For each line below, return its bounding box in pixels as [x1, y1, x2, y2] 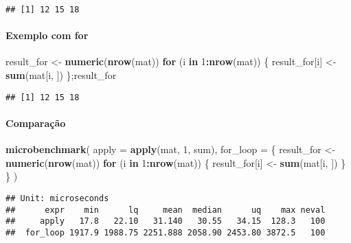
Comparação [5, 115, 66, 130]
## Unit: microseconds [5, 193, 109, 203]
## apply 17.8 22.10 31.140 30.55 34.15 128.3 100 [5, 216, 326, 227]
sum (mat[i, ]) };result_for [5, 68, 117, 82]
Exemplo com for [5, 28, 89, 43]
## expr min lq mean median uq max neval [5, 205, 326, 215]
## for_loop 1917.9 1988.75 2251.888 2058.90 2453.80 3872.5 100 [5, 227, 326, 238]
